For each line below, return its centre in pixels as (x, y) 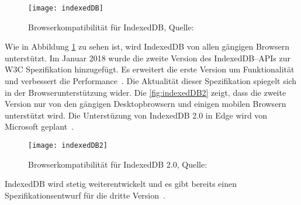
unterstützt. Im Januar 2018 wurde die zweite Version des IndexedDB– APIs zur (148, 58)
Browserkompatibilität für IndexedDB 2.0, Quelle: (118, 164)
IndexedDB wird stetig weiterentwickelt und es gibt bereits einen (121, 184)
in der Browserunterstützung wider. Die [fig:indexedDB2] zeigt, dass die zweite (146, 92)
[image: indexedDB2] (68, 145)
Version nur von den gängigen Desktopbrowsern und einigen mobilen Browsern (146, 104)
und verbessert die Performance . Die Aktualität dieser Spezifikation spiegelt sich (151, 81)
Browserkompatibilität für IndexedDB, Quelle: (111, 27)
